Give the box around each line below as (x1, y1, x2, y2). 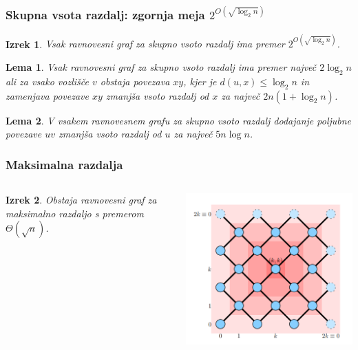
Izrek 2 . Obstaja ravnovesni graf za (6, 193, 157, 207)
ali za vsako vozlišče (6, 74, 89, 88)
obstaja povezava (100, 74, 170, 88)
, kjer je (183, 74, 217, 88)
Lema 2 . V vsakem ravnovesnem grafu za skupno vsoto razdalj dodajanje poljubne (6, 113, 352, 127)
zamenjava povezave (6, 88, 89, 102)
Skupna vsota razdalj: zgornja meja (6, 6, 205, 23)
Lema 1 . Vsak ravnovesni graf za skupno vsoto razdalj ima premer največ (6, 60, 317, 74)
